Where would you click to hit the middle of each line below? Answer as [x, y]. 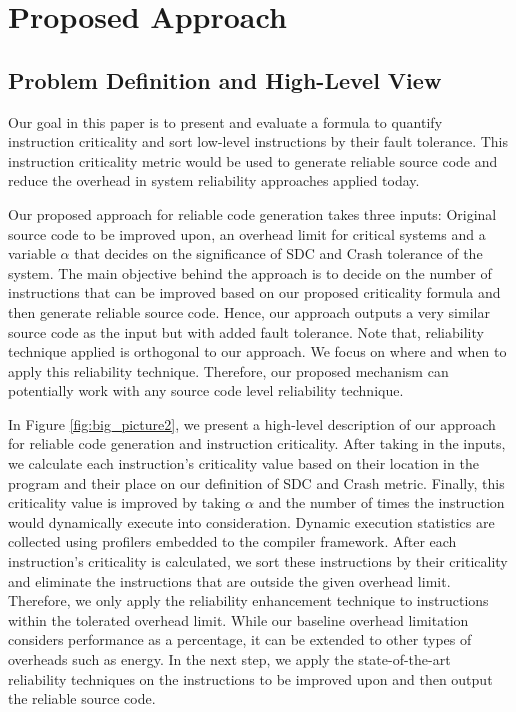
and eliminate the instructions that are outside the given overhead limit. [229, 580]
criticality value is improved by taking [124, 502]
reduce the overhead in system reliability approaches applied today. [214, 180]
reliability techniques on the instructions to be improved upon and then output [250, 678]
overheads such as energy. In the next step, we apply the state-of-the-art [229, 659]
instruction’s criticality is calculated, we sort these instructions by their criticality [258, 561]
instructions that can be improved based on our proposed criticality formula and [254, 292]
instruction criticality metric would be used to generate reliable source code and [253, 160]
